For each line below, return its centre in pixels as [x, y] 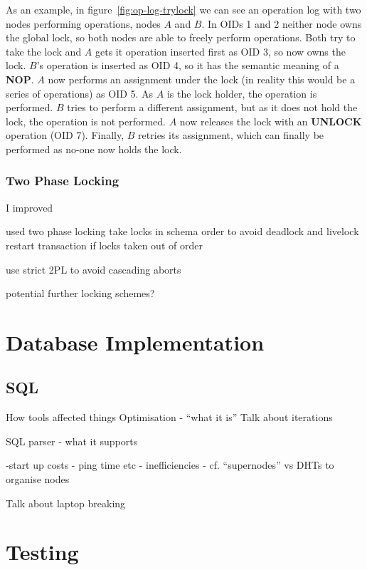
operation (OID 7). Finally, [65, 135]
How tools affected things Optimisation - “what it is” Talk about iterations [169, 417]
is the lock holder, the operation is [242, 93]
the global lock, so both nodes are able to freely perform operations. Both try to [181, 37]
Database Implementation [135, 342]
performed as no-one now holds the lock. [94, 149]
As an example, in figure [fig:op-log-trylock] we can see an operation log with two [183, 9]
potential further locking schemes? [80, 293]
